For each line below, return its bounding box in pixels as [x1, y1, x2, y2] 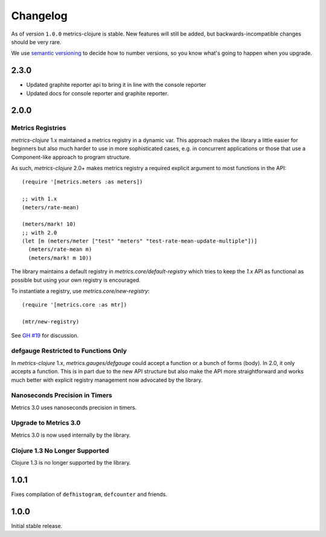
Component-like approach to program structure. [11, 153, 131, 160]
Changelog [11, 9, 68, 22]
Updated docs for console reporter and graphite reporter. [26, 89, 169, 97]
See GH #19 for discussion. [11, 332, 79, 339]
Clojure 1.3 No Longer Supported [11, 446, 109, 455]
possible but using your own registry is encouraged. [11, 276, 141, 284]
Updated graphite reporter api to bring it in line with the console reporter [26, 81, 206, 89]
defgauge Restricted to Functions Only [11, 347, 127, 355]
